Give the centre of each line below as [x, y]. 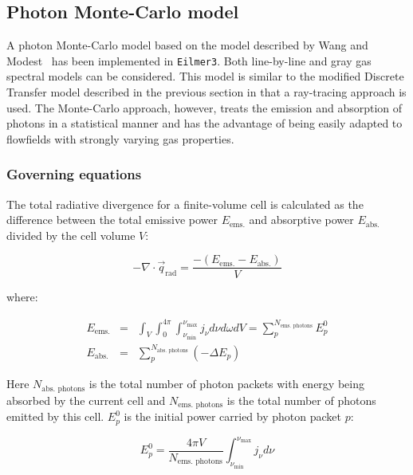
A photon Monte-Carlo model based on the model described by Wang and [187, 45]
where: [22, 297]
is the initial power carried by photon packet [232, 416]
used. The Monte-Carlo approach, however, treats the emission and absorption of [205, 107]
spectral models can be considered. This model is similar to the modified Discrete [205, 76]
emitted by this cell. [55, 416]
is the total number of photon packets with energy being [226, 384]
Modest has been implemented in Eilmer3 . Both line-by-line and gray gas [189, 60]
